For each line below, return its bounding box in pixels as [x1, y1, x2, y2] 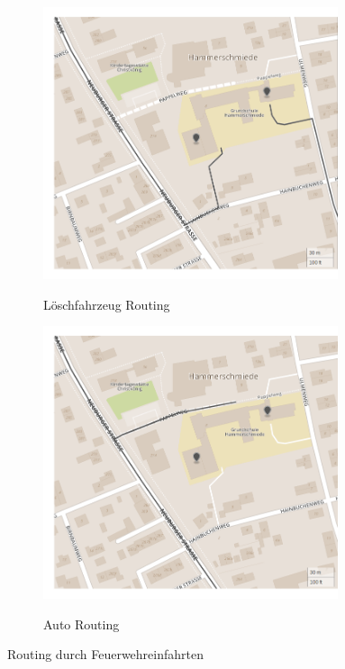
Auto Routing [43, 614, 120, 633]
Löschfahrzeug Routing [43, 294, 170, 313]
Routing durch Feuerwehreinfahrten [7, 645, 204, 664]
